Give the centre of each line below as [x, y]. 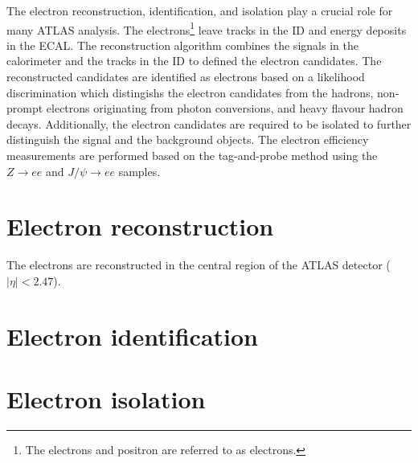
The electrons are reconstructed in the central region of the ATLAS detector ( [199, 265]
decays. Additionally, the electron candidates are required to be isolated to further [209, 123]
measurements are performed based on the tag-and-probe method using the [192, 155]
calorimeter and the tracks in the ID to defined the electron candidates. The [194, 61]
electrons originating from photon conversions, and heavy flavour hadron [225, 108]
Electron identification [132, 336]
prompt [25, 108]
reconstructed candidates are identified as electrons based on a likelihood [186, 77]
